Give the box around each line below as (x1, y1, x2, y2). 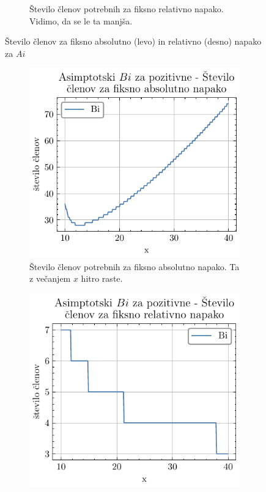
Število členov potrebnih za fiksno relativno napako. (29, 2, 224, 15)
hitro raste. (81, 272, 123, 285)
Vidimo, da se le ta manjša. (29, 14, 133, 27)
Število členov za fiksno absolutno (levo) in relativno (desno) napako (5, 35, 262, 48)
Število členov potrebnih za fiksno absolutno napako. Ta (29, 260, 240, 273)
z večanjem (29, 272, 71, 285)
